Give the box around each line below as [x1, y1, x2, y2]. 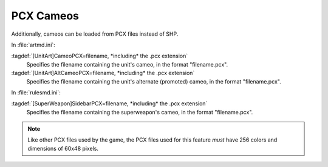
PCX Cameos [11, 9, 79, 22]
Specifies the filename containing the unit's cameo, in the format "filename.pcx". [26, 61, 228, 68]
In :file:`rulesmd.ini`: [11, 88, 61, 96]
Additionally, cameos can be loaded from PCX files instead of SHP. [11, 30, 179, 38]
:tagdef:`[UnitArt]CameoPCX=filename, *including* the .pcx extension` [11, 52, 188, 60]
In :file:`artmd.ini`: [11, 41, 56, 48]
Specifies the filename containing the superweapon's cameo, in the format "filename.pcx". [26, 108, 253, 116]
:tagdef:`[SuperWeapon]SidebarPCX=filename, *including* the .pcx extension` [11, 100, 208, 107]
